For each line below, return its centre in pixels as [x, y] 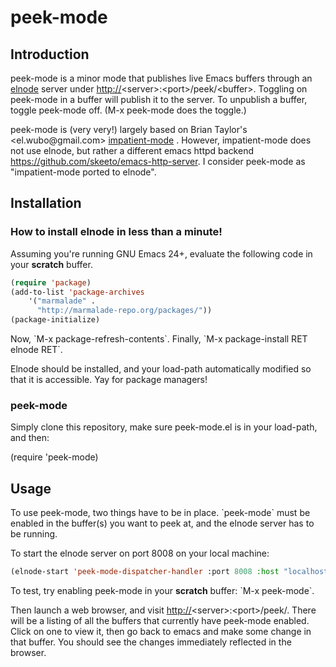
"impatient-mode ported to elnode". [83, 172]
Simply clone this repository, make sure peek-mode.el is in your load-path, [164, 427]
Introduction [50, 54]
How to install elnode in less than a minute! [116, 232]
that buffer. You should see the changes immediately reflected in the [151, 642]
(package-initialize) [55, 320]
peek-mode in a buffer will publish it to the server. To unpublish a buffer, [159, 99]
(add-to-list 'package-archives [77, 292]
